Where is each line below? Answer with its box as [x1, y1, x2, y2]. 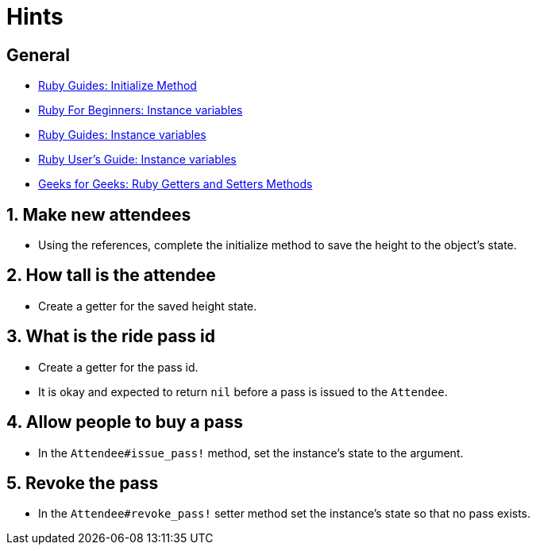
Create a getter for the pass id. [38, 360, 199, 374]
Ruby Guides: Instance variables [38, 128, 206, 142]
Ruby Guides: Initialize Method [38, 79, 197, 93]
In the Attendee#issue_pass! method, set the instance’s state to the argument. [38, 445, 464, 460]
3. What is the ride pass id [6, 326, 216, 347]
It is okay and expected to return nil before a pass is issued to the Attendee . [38, 384, 448, 399]
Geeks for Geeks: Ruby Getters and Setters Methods [38, 177, 313, 191]
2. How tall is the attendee [6, 265, 216, 286]
